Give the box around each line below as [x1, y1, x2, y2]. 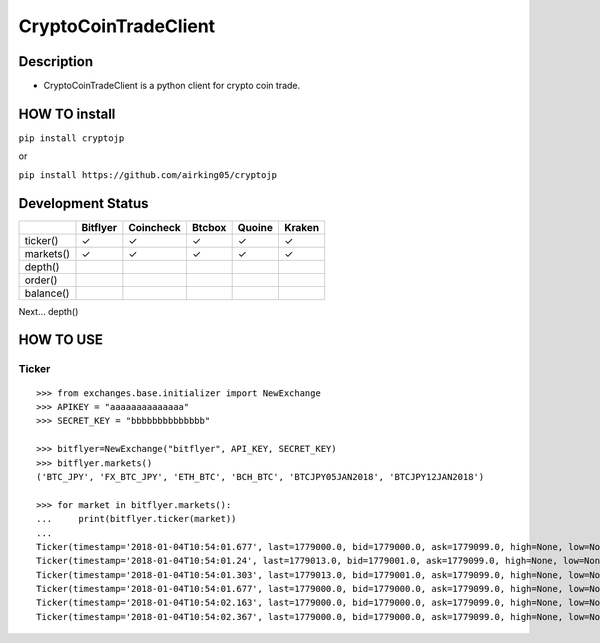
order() [24, 273, 58, 287]
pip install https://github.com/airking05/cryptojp [18, 169, 278, 180]
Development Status [18, 195, 149, 212]
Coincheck [128, 220, 181, 234]
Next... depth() [18, 305, 79, 317]
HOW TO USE [18, 331, 104, 349]
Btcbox [191, 220, 227, 234]
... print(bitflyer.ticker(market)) [36, 513, 237, 525]
